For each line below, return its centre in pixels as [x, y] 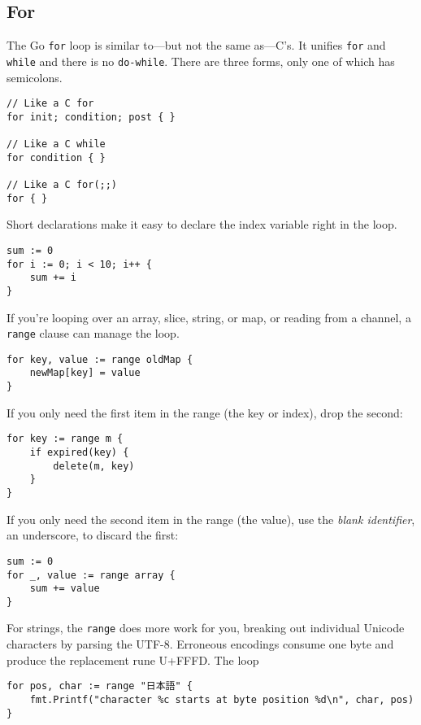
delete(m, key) [94, 466]
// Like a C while [56, 144]
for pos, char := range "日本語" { [100, 686]
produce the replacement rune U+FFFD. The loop [133, 659]
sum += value [65, 589]
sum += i [53, 278]
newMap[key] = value [85, 373]
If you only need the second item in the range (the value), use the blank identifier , [211, 519]
